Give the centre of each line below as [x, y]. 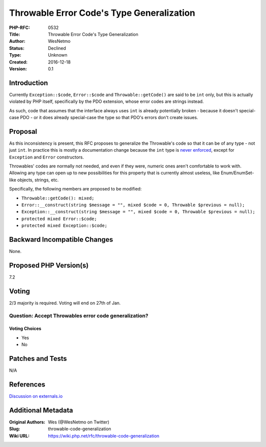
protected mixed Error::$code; [59, 219]
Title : [15, 34]
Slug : [15, 429]
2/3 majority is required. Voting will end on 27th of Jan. [65, 303]
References [27, 384]
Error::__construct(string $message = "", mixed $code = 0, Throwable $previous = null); [133, 205]
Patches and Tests [38, 359]
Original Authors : [27, 422]
